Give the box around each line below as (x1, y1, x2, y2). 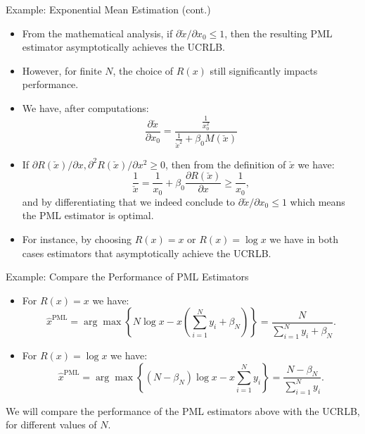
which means (290, 194, 345, 209)
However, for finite (22, 63, 102, 77)
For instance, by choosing (22, 232, 132, 247)
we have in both (269, 232, 338, 247)
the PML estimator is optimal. (22, 208, 154, 223)
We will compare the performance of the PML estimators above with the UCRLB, (6, 403, 360, 418)
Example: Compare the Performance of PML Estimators (6, 269, 249, 284)
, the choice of (113, 63, 174, 77)
